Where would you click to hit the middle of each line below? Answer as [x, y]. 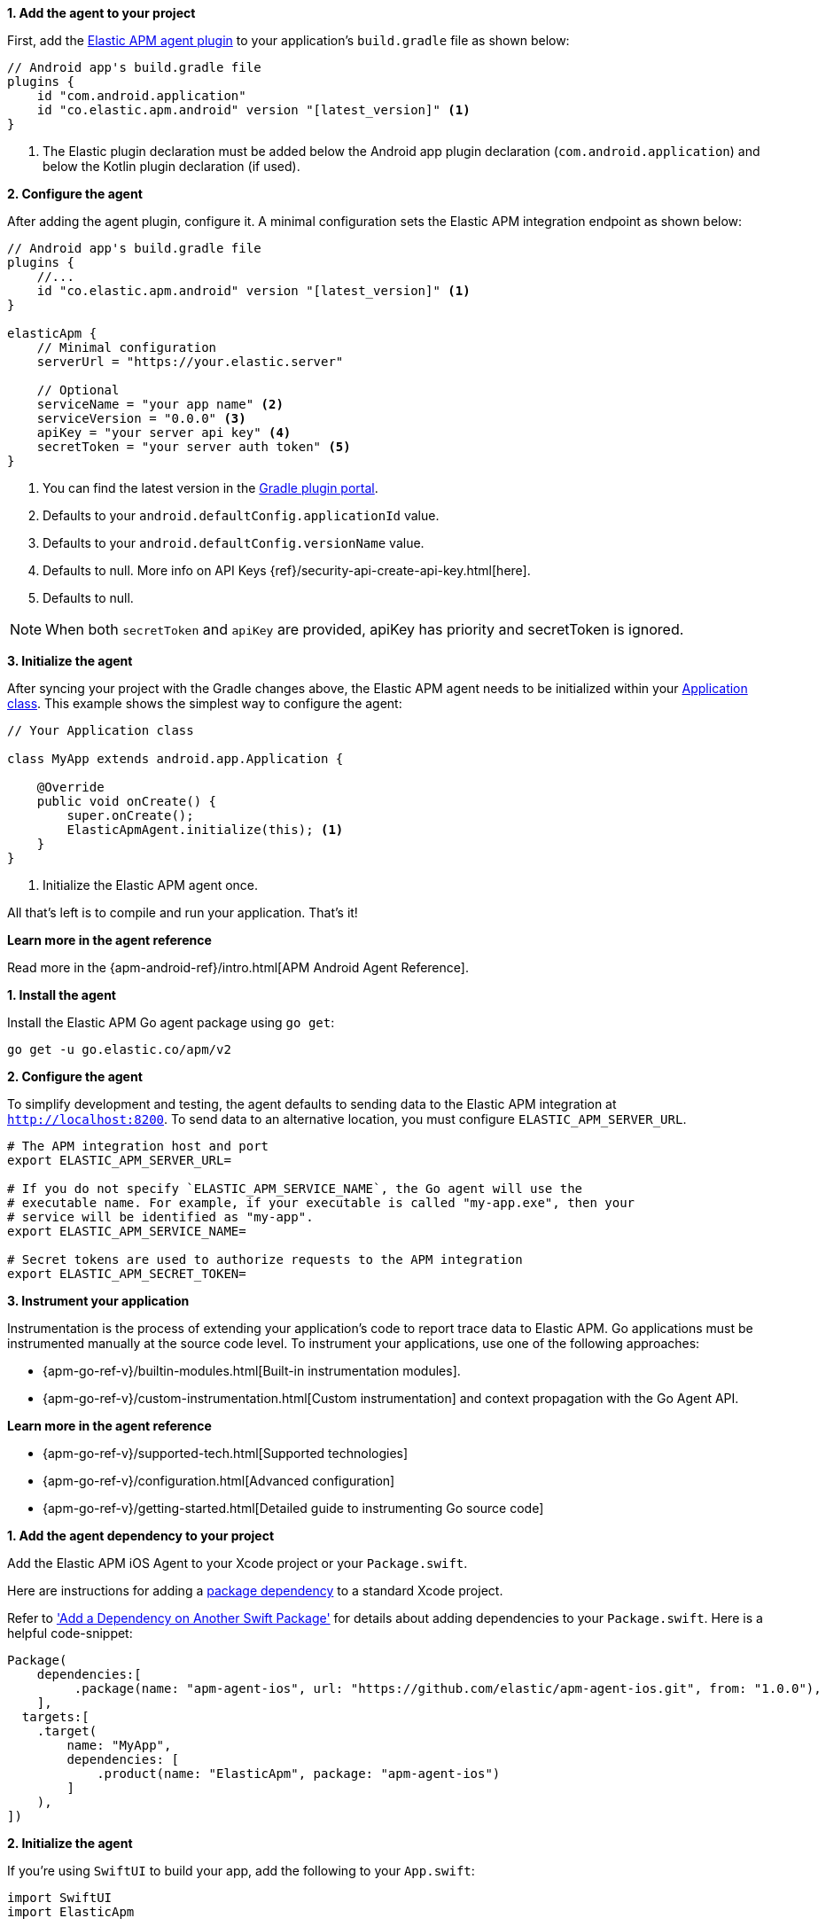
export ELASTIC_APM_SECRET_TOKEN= [127, 1274]
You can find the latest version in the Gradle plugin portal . [210, 488]
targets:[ [55, 1717]
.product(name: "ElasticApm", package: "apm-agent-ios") [299, 1774]
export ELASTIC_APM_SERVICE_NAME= [127, 1231]
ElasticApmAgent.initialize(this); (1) [205, 830]
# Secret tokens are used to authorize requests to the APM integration [265, 1259]
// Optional [78, 390]
